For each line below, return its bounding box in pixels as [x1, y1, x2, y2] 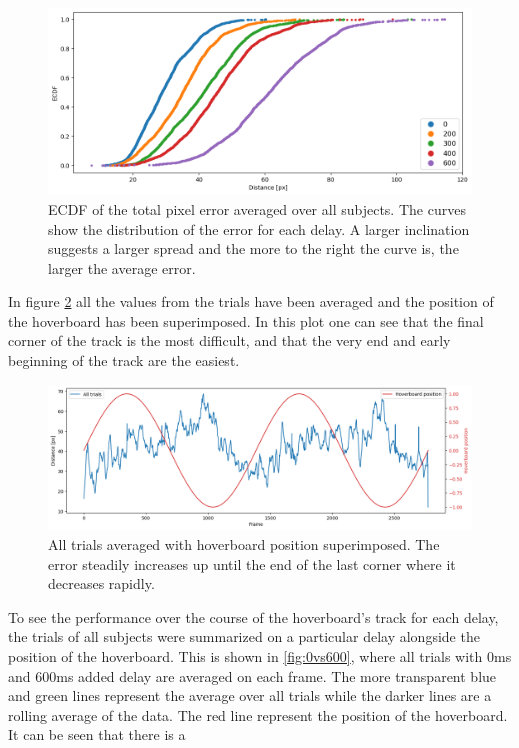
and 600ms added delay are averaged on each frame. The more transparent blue [8, 665, 497, 686]
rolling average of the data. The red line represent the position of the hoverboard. [8, 704, 508, 725]
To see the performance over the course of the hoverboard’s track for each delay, [8, 606, 499, 627]
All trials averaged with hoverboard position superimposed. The [48, 534, 440, 555]
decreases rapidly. [48, 573, 155, 594]
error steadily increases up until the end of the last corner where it [48, 553, 456, 574]
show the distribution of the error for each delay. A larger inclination [48, 218, 470, 239]
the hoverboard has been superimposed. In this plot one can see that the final [8, 310, 484, 331]
